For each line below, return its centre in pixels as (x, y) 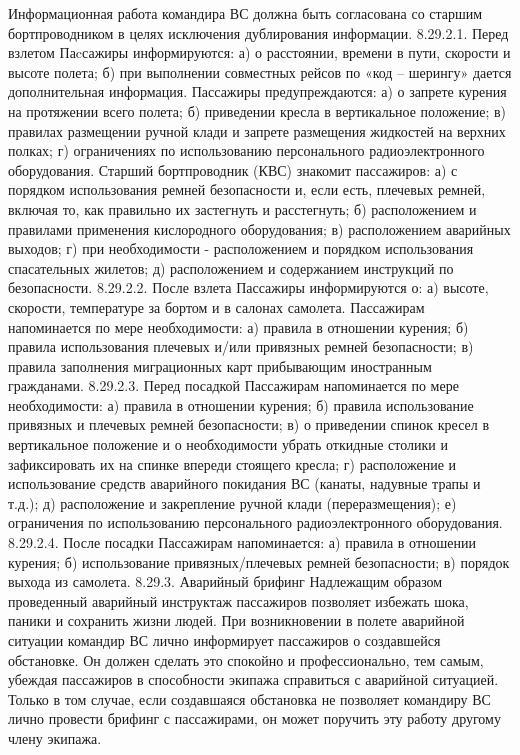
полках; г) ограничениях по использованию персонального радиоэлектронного (246, 150)
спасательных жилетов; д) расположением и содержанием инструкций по (231, 267)
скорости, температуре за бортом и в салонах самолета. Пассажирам (216, 306)
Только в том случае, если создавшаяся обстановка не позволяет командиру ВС (249, 698)
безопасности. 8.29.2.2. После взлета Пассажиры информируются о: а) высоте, (248, 287)
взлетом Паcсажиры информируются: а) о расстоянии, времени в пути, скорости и (259, 52)
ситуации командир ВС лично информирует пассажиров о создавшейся (224, 640)
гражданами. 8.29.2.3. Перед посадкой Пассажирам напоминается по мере (233, 385)
